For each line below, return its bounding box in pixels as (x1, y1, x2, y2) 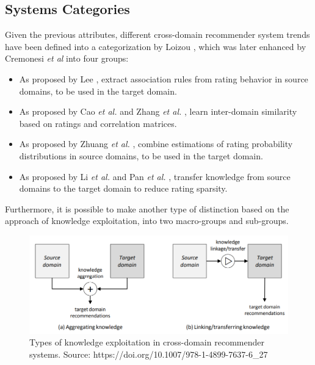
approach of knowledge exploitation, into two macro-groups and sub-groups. (5, 214, 289, 227)
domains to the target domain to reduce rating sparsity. (19, 182, 228, 195)
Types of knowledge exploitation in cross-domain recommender (29, 336, 264, 349)
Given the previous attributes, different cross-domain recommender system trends (5, 28, 310, 41)
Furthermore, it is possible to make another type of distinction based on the (5, 202, 289, 215)
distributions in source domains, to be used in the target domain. (19, 149, 263, 162)
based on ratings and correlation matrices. (19, 117, 177, 129)
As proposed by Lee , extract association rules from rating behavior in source (19, 72, 308, 85)
